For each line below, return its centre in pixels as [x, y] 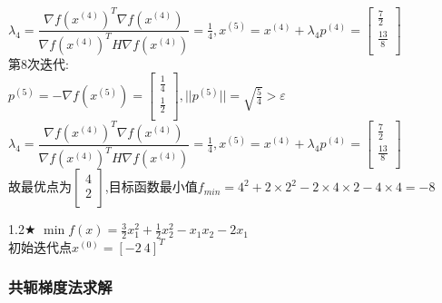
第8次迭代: [39, 63]
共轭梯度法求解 [60, 287]
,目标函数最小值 [151, 186]
